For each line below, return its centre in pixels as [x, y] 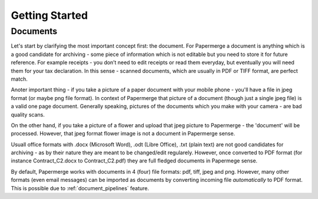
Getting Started [49, 15]
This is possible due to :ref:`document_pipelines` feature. [80, 188]
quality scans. [28, 114]
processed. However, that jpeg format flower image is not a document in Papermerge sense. [123, 134]
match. [19, 79]
